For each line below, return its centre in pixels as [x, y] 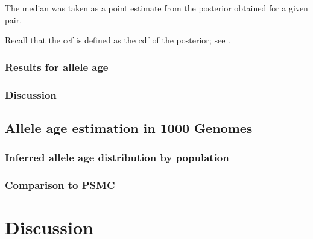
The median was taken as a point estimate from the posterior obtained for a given [156, 8]
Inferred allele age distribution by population [117, 157]
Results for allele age [57, 67]
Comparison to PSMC [60, 185]
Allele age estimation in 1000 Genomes [129, 127]
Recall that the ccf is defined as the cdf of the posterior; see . [118, 40]
